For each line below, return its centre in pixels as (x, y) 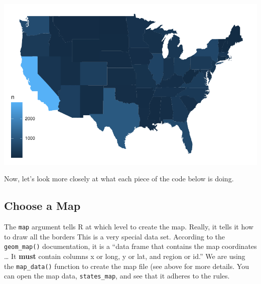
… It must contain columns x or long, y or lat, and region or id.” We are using (125, 256)
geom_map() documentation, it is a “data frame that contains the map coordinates (130, 246)
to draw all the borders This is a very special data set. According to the (114, 236)
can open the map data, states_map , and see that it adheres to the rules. (117, 276)
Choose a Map (42, 206)
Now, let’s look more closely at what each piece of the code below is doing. (119, 179)
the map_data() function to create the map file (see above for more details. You (126, 266)
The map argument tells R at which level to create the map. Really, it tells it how (129, 227)
